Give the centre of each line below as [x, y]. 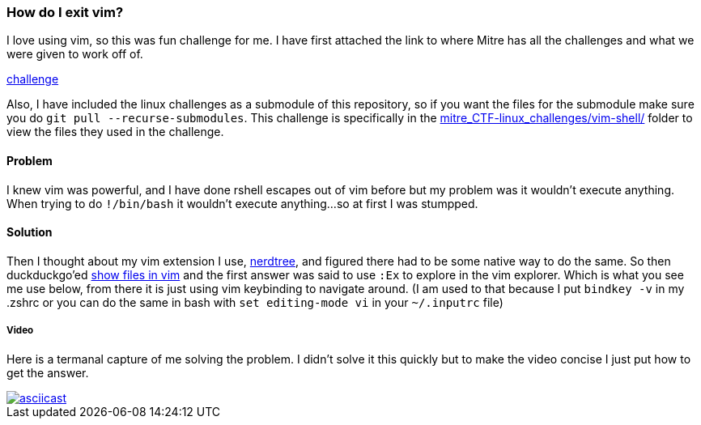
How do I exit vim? [65, 12]
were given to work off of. [75, 54]
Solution [30, 232]
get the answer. [48, 372]
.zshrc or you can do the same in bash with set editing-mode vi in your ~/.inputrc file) [255, 302]
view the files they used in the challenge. [115, 132]
